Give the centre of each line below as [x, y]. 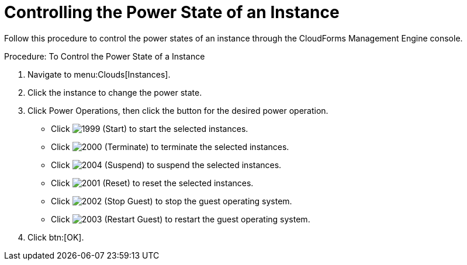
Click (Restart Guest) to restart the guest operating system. [181, 219]
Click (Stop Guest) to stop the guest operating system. [172, 201]
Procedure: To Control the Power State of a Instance [105, 56]
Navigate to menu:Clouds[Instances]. [99, 74]
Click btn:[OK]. [56, 237]
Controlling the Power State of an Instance [172, 12]
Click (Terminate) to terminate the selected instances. [170, 147]
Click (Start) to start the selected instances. [150, 128]
